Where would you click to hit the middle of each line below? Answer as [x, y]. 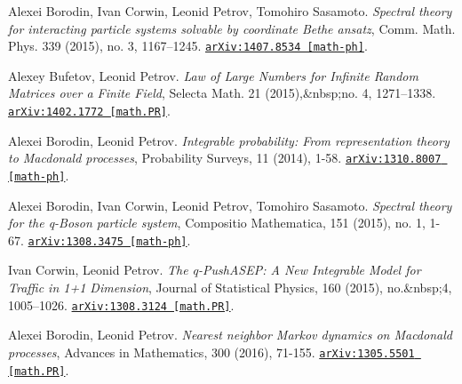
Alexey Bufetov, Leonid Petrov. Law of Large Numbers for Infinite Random [213, 75]
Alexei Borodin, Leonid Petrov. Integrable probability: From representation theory [229, 140]
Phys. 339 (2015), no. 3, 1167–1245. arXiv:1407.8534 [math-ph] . [188, 46]
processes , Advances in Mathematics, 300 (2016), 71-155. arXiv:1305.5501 [211, 352]
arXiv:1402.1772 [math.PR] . [89, 111]
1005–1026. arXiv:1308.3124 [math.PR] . [121, 304]
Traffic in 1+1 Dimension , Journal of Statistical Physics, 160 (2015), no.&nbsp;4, [230, 288]
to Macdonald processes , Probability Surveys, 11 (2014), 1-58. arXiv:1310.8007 [225, 158]
